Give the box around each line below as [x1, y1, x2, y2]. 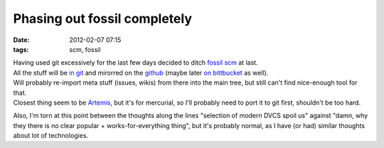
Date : [13, 36, 30, 44]
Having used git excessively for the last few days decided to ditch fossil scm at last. [13, 58, 259, 67]
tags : [13, 45, 29, 53]
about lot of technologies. [13, 132, 89, 140]
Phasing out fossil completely [13, 11, 192, 26]
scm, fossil [69, 45, 101, 53]
